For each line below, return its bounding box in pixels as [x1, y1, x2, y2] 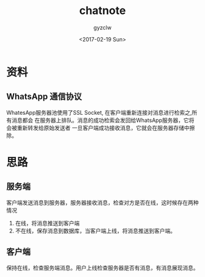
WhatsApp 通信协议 [6, 92, 82, 102]
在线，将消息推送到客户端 [15, 219, 80, 226]
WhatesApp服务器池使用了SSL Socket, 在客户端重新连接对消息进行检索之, [6, 109, 192, 116]
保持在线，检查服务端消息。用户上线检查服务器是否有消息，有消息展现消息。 [6, 264, 199, 272]
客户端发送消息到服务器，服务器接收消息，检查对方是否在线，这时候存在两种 [6, 199, 199, 206]
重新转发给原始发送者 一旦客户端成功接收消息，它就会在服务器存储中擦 [16, 124, 195, 131]
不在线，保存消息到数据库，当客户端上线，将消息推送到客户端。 [15, 227, 176, 234]
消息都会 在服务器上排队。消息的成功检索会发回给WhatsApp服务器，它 [11, 117, 189, 124]
